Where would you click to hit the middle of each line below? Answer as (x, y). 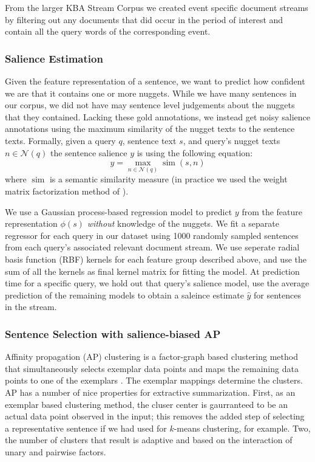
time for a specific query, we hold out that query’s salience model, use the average (157, 283)
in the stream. (31, 307)
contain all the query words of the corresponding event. (108, 31)
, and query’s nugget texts (232, 140)
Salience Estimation (54, 58)
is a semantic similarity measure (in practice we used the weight (168, 179)
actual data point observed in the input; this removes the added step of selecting (155, 416)
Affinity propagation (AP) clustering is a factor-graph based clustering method (151, 357)
